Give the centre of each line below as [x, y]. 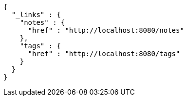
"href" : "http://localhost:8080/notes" [106, 30]
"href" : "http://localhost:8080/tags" [104, 54]
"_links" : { [36, 15]
